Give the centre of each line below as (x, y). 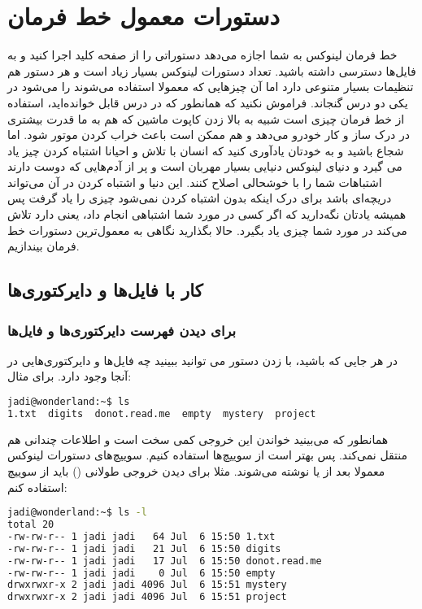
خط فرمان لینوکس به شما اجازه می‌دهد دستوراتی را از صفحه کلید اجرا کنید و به (202, 55)
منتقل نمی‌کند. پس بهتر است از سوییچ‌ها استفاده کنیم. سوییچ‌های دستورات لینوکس (208, 455)
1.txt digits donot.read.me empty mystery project (162, 413)
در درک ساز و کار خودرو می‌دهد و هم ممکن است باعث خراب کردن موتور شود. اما (209, 135)
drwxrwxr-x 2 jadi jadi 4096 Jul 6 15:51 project (147, 597)
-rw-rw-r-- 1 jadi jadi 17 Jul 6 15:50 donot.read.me (165, 561)
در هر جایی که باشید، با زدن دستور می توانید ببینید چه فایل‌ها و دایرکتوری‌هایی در (202, 360)
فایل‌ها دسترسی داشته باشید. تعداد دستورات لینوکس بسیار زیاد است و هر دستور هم (212, 70)
